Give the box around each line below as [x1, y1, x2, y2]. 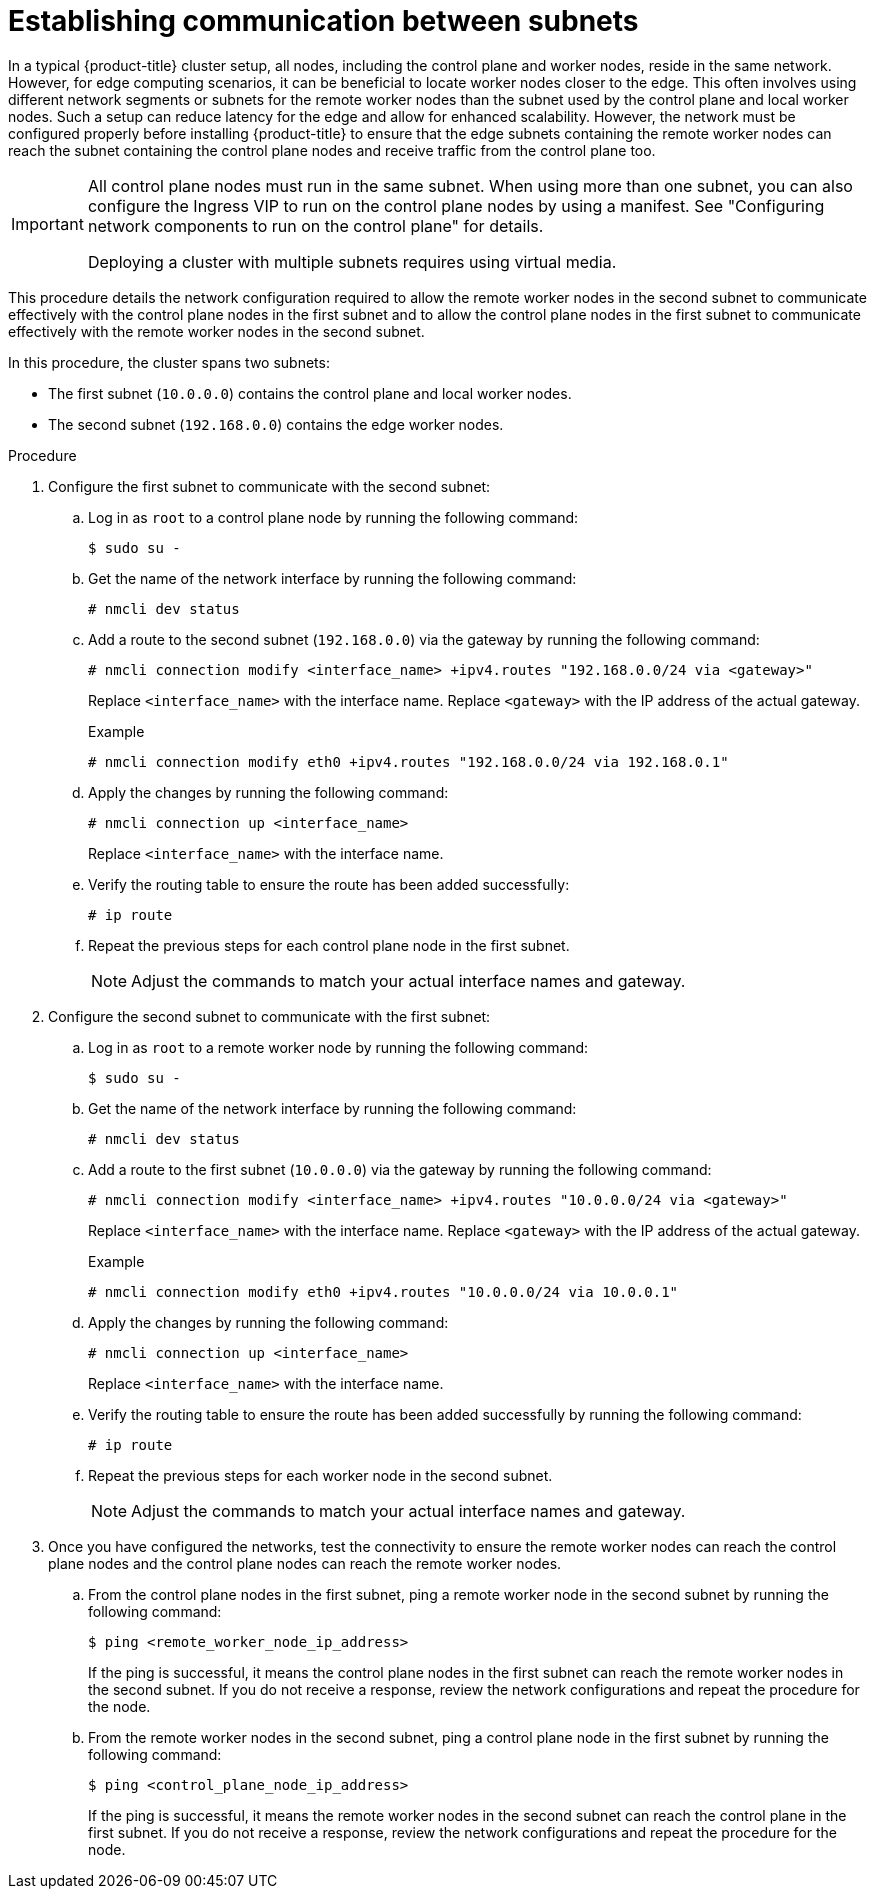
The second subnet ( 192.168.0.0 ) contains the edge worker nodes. [48, 415, 504, 433]
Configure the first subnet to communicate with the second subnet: [48, 477, 491, 495]
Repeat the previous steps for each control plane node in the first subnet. [88, 936, 570, 954]
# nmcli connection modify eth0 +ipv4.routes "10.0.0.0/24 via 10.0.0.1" [88, 1283, 679, 1300]
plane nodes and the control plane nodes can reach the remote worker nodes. [48, 1554, 562, 1572]
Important [11, 213, 84, 234]
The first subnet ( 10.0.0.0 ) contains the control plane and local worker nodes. [48, 384, 572, 402]
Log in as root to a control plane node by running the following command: [88, 508, 579, 526]
